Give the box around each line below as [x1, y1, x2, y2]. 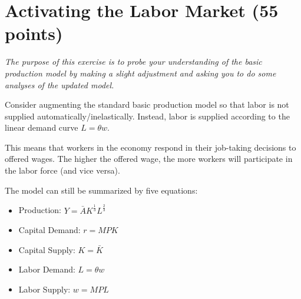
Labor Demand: [18, 263, 75, 275]
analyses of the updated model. [5, 78, 114, 91]
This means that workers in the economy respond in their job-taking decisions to [5, 141, 296, 153]
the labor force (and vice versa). [5, 164, 120, 177]
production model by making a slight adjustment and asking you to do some [5, 67, 276, 79]
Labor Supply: [18, 283, 71, 295]
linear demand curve [5, 121, 78, 134]
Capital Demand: [18, 224, 81, 236]
